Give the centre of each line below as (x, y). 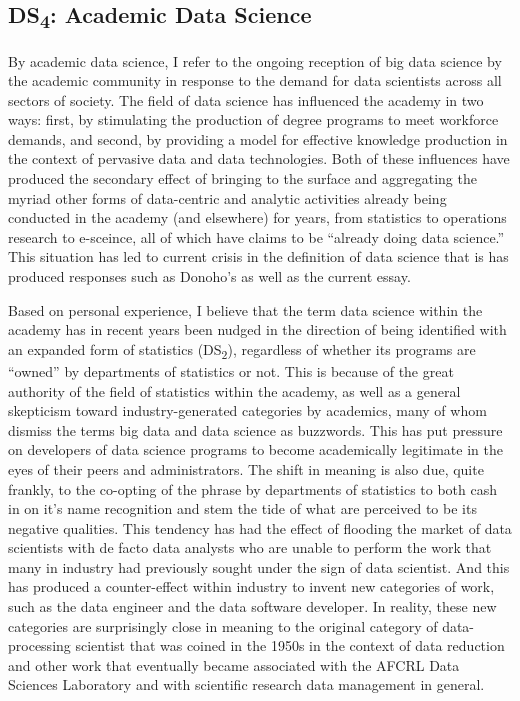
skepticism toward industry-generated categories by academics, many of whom (247, 410)
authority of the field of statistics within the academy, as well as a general (234, 390)
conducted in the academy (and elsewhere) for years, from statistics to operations (257, 217)
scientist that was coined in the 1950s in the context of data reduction (290, 645)
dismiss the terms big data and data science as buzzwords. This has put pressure (255, 429)
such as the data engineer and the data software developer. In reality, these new (252, 606)
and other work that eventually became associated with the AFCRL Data (234, 664)
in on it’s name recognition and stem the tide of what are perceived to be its (242, 508)
